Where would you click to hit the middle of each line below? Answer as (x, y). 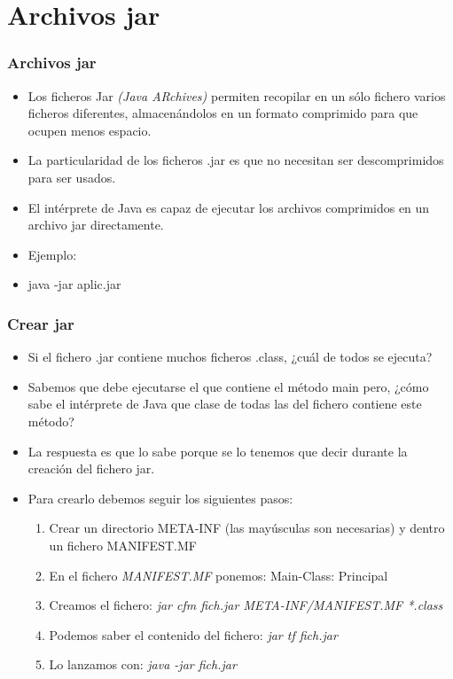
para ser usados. (72, 177)
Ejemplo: (52, 254)
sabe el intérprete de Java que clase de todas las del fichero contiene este (225, 404)
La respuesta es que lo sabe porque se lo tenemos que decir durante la (218, 451)
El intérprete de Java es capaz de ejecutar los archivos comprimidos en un (229, 207)
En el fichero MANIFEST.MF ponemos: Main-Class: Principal (219, 575)
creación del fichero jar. (91, 468)
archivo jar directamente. (96, 225)
